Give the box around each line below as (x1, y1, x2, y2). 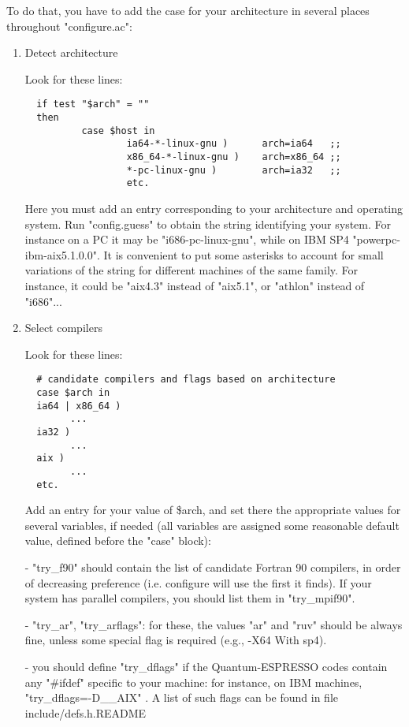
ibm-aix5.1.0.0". (24, 246, 100, 263)
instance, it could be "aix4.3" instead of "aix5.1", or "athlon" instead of (24, 277, 365, 293)
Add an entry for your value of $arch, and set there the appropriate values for (24, 501, 401, 518)
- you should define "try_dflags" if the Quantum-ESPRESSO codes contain (24, 658, 388, 674)
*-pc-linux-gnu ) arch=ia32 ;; (126, 164, 341, 176)
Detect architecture (24, 44, 118, 61)
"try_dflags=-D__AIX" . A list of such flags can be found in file (24, 689, 338, 706)
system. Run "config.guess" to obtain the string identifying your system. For (24, 215, 391, 232)
